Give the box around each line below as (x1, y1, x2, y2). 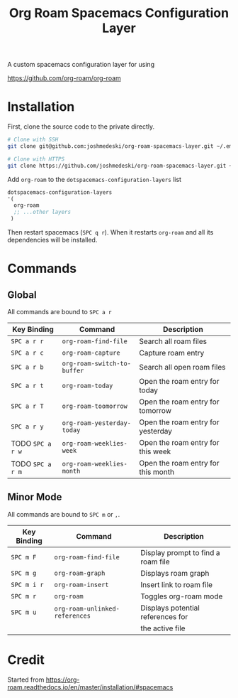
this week (139, 446, 171, 456)
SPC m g (11, 569, 37, 577)
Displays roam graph (140, 568, 210, 578)
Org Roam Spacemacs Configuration (9, 5, 229, 21)
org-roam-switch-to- (62, 360, 131, 367)
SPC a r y (11, 423, 44, 431)
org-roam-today (62, 382, 113, 390)
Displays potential (140, 603, 200, 613)
